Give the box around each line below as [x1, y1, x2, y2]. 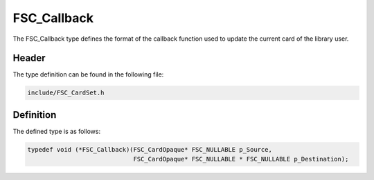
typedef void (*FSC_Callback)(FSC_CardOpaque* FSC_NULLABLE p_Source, [27, 146, 273, 153]
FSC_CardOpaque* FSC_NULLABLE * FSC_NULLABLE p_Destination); [133, 155, 349, 163]
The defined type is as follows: [12, 127, 100, 135]
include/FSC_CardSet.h [27, 89, 105, 97]
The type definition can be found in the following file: [12, 70, 164, 79]
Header [12, 52, 46, 64]
